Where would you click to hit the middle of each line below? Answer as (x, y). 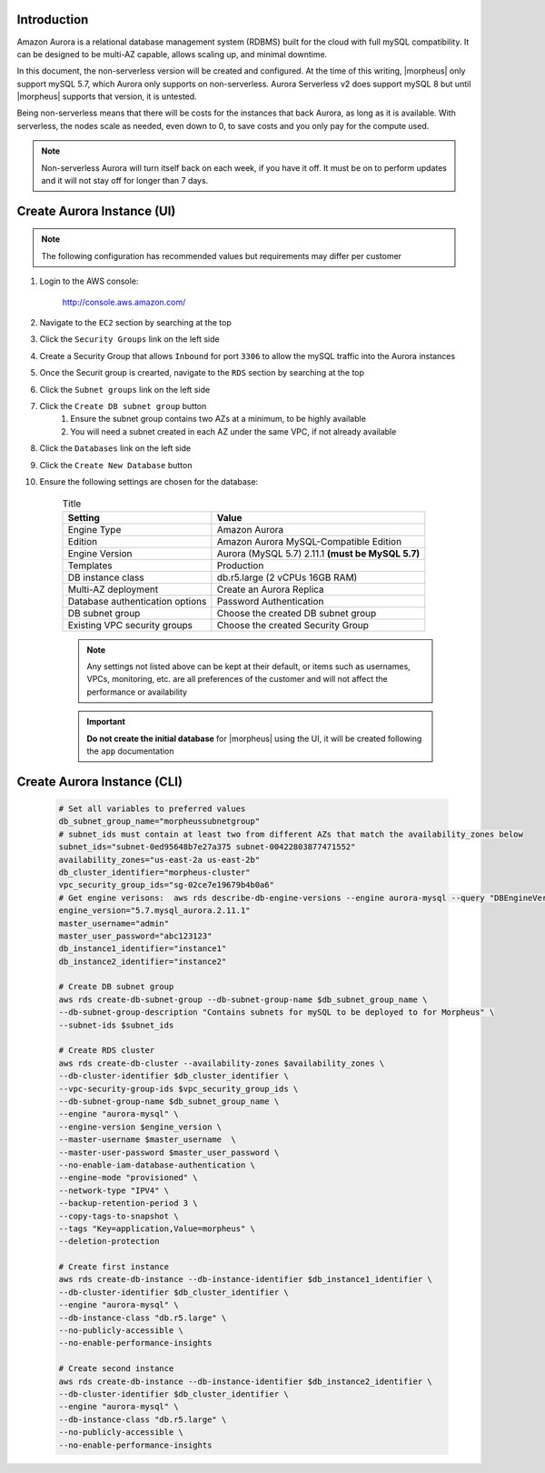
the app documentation (130, 751)
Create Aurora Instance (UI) (96, 210)
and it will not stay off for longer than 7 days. (125, 181)
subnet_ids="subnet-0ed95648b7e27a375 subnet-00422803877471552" (207, 847)
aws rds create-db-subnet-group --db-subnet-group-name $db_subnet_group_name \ (243, 999)
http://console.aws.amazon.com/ (124, 302)
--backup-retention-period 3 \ (129, 1203)
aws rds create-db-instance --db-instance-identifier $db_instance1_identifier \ (246, 1279)
